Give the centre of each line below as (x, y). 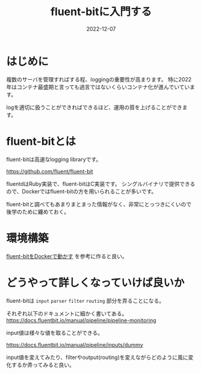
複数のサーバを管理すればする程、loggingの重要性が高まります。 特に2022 (99, 79)
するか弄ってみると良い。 (43, 364)
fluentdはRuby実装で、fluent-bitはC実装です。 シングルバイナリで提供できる (101, 183)
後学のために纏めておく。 (38, 212)
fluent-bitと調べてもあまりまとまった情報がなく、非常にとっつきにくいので (99, 204)
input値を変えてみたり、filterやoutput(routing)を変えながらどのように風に (97, 357)
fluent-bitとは (41, 141)
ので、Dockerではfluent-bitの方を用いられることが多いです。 (82, 191)
